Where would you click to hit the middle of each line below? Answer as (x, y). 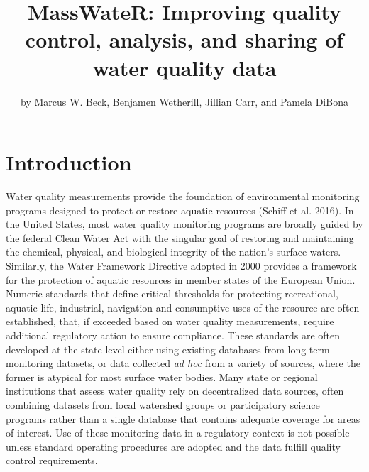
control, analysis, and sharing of (184, 39)
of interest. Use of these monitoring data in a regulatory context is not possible (178, 433)
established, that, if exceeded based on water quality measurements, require (170, 321)
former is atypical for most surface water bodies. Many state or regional (162, 377)
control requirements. (52, 460)
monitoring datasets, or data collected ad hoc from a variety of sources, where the (183, 363)
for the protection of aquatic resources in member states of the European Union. (181, 279)
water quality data (184, 67)
